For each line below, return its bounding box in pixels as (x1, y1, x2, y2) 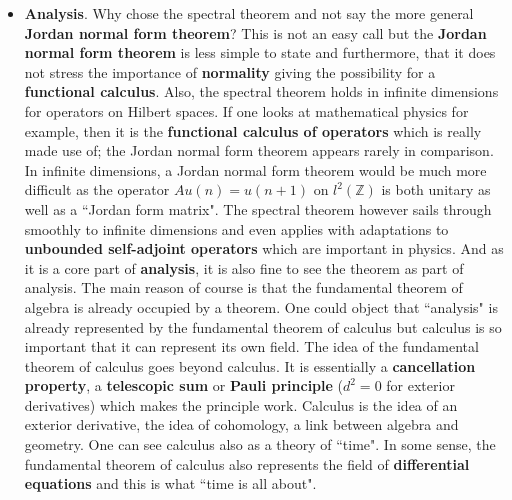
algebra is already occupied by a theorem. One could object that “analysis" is (24, 296, 498, 317)
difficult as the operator (24, 179, 170, 200)
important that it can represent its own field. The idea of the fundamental (24, 336, 479, 357)
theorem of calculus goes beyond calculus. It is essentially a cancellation (24, 355, 476, 376)
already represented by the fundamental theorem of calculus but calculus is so (24, 316, 502, 337)
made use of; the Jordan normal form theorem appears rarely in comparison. (24, 140, 494, 161)
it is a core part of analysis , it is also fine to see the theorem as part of (24, 257, 464, 278)
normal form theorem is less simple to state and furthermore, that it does (24, 42, 496, 63)
